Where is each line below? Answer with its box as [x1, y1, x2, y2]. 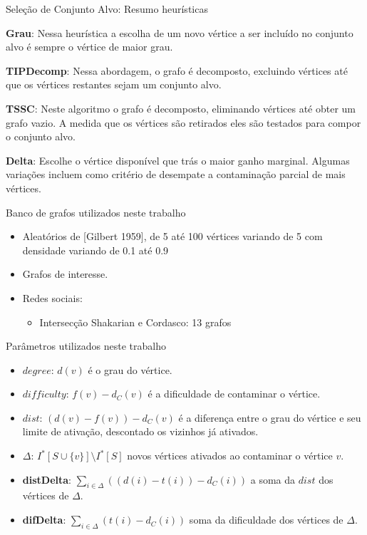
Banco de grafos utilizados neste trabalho [6, 204, 186, 219]
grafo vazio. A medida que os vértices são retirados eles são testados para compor [6, 115, 361, 130]
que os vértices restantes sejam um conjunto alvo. [6, 77, 222, 92]
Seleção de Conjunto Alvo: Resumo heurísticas [6, 1, 208, 16]
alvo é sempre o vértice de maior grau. [6, 39, 173, 54]
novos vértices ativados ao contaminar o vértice [127, 448, 333, 463]
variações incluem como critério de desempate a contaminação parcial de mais [6, 167, 346, 182]
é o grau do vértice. [88, 362, 172, 377]
